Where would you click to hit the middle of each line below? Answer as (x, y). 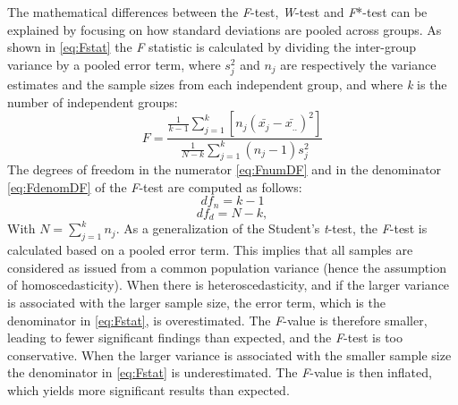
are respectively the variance (358, 64)
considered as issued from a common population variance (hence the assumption (227, 267)
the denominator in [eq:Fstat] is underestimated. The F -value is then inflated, (220, 372)
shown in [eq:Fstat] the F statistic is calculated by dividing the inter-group (212, 47)
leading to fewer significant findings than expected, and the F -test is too (205, 337)
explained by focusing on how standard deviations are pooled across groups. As (225, 29)
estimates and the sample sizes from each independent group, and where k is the (227, 84)
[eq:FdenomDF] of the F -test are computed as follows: (155, 186)
